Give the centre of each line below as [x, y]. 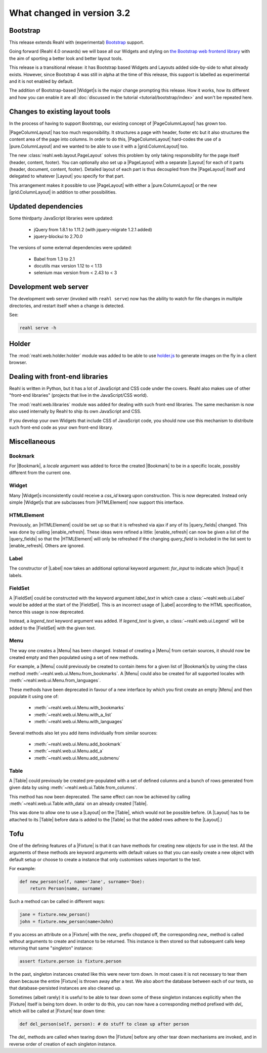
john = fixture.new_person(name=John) [67, 921]
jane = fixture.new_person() [55, 915]
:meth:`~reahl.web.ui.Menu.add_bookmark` [78, 744]
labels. [16, 575]
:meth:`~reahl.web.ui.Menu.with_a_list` [73, 714]
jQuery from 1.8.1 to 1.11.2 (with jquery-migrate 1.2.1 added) [93, 229]
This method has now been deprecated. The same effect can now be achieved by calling [100, 796]
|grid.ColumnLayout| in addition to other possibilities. [63, 192]
